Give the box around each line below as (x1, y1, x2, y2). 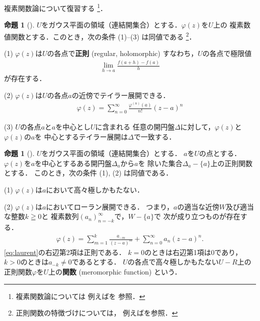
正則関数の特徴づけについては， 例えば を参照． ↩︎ (15, 307, 178, 318)
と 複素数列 (41, 211, 79, 221)
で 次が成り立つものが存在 (153, 211, 240, 221)
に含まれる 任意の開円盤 (95, 121, 175, 131)
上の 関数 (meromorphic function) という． (48, 266, 181, 277)
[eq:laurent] (4, 246, 38, 257)
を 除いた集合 (138, 157, 182, 168)
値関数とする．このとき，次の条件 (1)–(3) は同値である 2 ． (4, 29, 196, 41)
